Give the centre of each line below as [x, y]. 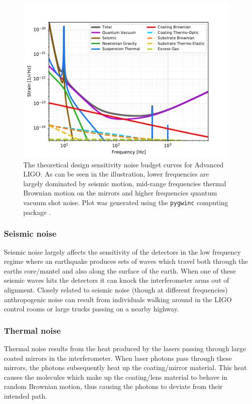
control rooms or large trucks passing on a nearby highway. [92, 309]
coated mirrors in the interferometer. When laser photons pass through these [118, 358]
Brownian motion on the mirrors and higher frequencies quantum [120, 193]
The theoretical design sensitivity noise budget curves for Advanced [124, 164]
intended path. [26, 396]
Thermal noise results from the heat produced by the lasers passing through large [125, 348]
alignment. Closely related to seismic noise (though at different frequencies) [116, 289]
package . [37, 212]
